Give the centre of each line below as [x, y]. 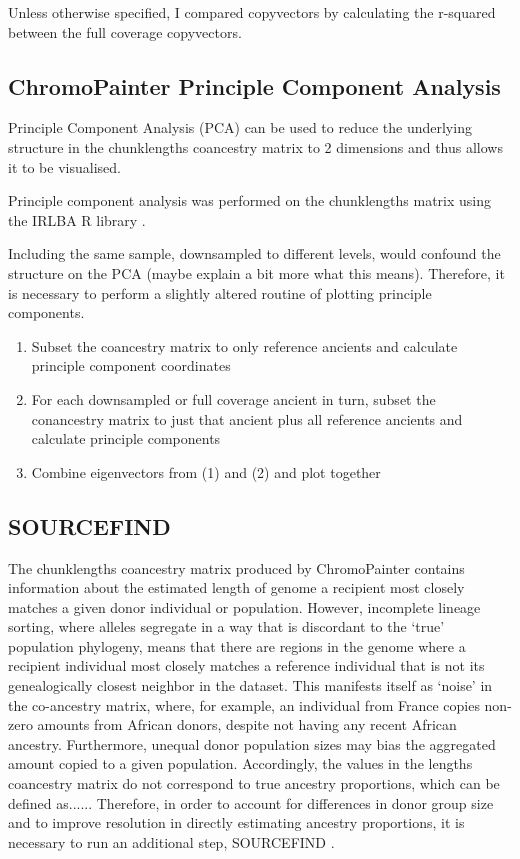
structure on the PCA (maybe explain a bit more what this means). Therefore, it [256, 272]
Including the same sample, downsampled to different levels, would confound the [254, 253]
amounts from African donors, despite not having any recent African [247, 724]
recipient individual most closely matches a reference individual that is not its [246, 665]
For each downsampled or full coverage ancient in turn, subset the [233, 398]
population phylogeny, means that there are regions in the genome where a [237, 645]
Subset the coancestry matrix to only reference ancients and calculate [244, 345]
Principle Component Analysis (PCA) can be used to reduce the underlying [240, 127]
